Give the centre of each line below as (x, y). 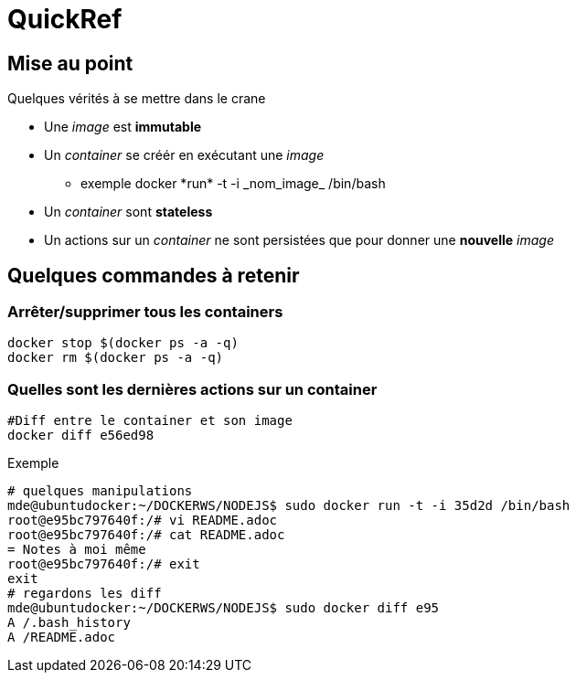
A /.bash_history (69, 623)
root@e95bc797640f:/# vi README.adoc (143, 521)
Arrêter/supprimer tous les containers (145, 312)
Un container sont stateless (128, 212)
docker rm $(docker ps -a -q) (116, 358)
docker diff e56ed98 (81, 436)
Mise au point (70, 63)
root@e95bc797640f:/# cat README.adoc (146, 535)
